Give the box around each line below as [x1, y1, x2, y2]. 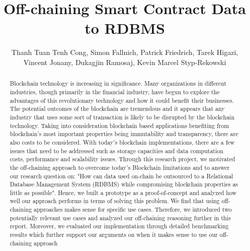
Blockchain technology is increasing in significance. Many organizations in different [10, 79, 227, 88]
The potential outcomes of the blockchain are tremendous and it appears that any [10, 104, 225, 113]
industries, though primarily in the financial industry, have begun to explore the [10, 87, 220, 96]
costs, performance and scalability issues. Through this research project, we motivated [10, 155, 235, 163]
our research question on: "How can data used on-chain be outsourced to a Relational [10, 171, 233, 180]
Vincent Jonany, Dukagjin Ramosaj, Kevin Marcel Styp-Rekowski [23, 56, 226, 67]
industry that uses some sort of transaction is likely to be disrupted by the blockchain [10, 112, 235, 121]
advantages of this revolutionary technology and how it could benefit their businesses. [10, 96, 234, 104]
